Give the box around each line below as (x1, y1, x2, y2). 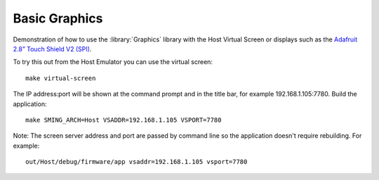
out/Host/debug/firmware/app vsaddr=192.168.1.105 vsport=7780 (25, 158, 248, 166)
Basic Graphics (13, 11, 103, 26)
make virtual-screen (25, 74, 96, 82)
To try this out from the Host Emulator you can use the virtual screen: (13, 58, 213, 66)
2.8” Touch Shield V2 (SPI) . (13, 44, 92, 53)
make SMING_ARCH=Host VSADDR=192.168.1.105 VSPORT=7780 (25, 116, 222, 124)
